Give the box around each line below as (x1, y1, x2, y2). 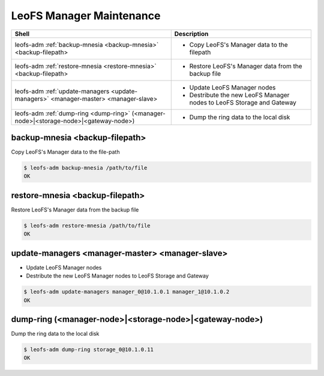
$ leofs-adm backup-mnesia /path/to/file (23, 165, 148, 171)
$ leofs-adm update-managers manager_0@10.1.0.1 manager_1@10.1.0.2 (23, 288, 230, 296)
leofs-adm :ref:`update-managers (14, 87, 110, 96)
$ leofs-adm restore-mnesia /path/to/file (23, 222, 151, 229)
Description (174, 29, 209, 38)
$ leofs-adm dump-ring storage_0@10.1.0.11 (23, 346, 154, 353)
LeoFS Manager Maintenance (11, 9, 161, 22)
